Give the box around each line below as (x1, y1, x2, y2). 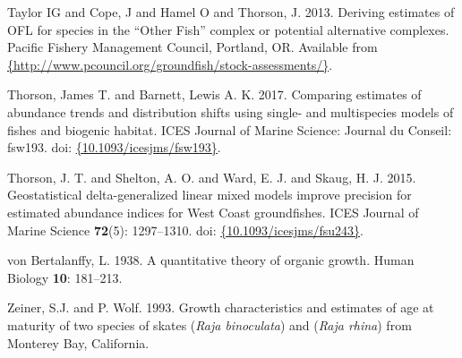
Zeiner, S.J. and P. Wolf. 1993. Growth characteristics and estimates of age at (7, 298, 434, 317)
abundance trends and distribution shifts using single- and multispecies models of (7, 102, 454, 121)
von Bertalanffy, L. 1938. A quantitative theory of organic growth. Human (7, 251, 415, 269)
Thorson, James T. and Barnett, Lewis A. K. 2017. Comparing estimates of (7, 85, 422, 104)
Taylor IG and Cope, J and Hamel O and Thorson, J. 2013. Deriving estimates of (7, 3, 455, 21)
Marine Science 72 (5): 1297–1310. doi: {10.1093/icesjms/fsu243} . (7, 220, 364, 239)
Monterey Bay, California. (7, 333, 150, 352)
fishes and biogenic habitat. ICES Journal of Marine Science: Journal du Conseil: (7, 120, 452, 139)
